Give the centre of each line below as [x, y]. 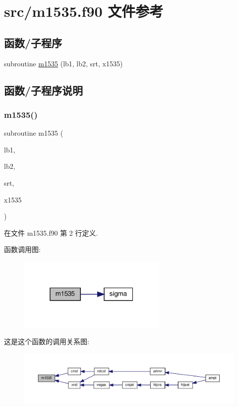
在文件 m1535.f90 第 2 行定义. [51, 232]
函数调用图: [22, 249]
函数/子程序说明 [44, 90]
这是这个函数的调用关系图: [47, 341]
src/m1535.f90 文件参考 [84, 11]
